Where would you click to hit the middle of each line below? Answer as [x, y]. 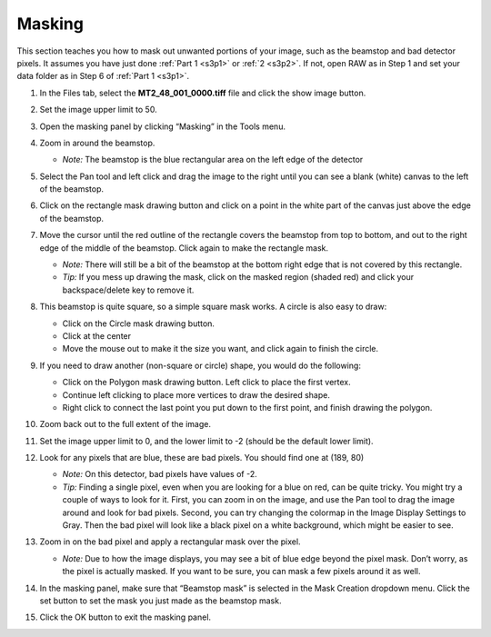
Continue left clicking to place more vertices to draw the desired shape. [196, 394]
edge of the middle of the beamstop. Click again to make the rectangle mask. [184, 248]
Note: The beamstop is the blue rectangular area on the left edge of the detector [213, 160]
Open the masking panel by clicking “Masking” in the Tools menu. [163, 126]
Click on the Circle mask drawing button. [139, 323]
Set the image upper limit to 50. [99, 110]
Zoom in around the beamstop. [97, 143]
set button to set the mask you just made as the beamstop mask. [160, 601]
